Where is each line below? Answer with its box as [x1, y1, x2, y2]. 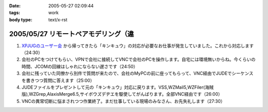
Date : [9, 3, 21, 8]
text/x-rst [48, 16, 67, 22]
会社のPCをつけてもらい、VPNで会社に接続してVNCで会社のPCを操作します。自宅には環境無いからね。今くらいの [21, 56, 256, 62]
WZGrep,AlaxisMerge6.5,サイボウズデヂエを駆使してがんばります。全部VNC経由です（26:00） [29, 91, 223, 97]
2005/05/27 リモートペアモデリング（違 [9, 30, 134, 38]
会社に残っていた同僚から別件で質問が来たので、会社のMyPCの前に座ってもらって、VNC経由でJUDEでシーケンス [21, 70, 254, 76]
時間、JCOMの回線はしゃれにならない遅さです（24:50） [21, 63, 138, 69]
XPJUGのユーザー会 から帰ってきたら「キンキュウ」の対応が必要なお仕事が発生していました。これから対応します [21, 43, 254, 49]
